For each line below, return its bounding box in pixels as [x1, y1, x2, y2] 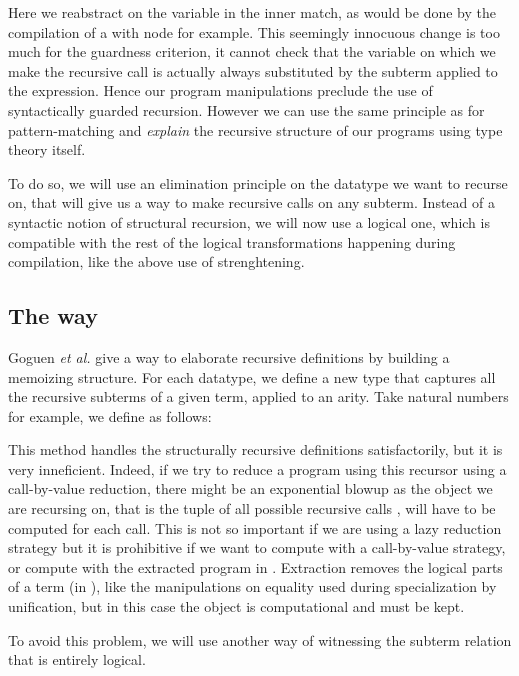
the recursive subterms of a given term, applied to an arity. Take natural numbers [8, 386, 509, 407]
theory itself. [8, 139, 86, 160]
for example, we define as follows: [8, 405, 212, 426]
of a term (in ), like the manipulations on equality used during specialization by [8, 576, 497, 597]
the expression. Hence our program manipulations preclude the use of [8, 80, 433, 101]
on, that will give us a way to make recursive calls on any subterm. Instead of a [8, 192, 495, 213]
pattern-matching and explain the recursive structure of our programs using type [8, 119, 503, 140]
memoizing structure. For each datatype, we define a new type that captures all [8, 366, 496, 387]
